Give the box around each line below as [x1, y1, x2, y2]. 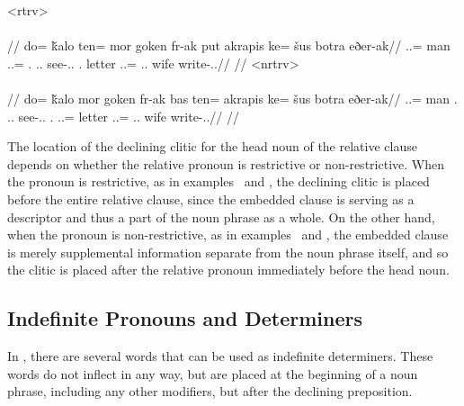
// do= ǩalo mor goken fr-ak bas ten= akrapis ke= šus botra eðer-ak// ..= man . [7, 88, 458, 107]
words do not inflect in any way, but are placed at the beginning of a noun [7, 364, 418, 383]
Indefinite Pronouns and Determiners [7, 304, 362, 332]
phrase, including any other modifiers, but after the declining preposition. [7, 382, 413, 401]
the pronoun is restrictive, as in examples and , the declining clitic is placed [7, 172, 430, 191]
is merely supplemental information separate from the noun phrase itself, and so [7, 242, 449, 261]
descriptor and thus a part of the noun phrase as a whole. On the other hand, [7, 207, 435, 226]
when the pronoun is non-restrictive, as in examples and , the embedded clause [7, 225, 449, 244]
